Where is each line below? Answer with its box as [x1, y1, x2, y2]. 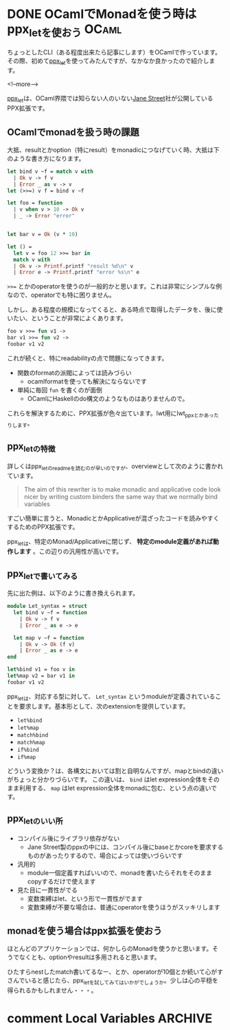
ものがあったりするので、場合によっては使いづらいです [27, 851, 183, 859]
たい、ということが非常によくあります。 [12, 314, 127, 322]
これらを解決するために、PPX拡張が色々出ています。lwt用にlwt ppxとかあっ [7, 409, 214, 419]
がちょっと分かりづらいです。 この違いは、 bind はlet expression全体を [7, 775, 208, 784]
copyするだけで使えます [27, 877, 96, 885]
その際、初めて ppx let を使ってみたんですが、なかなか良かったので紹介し [7, 56, 209, 66]
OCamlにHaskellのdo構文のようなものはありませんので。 [27, 394, 189, 403]
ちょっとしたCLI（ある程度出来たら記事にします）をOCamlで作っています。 [7, 48, 222, 56]
